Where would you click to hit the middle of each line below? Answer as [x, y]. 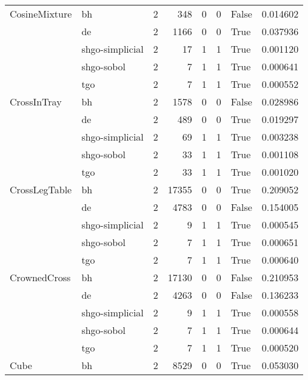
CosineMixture [41, 14]
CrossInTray [36, 102]
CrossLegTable [41, 189]
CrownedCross [40, 277]
